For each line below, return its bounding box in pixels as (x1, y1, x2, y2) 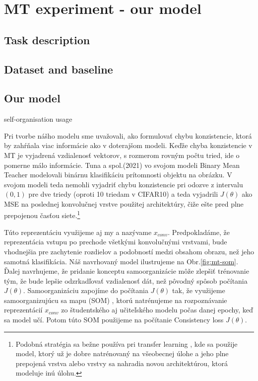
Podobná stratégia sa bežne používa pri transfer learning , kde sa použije (15, 338, 238, 349)
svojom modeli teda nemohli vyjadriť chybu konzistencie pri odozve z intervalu (4, 179, 243, 189)
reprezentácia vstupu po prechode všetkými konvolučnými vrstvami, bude (4, 236, 227, 247)
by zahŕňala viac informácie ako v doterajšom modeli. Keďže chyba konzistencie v (4, 140, 253, 151)
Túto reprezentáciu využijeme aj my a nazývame (4, 227, 152, 237)
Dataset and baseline (4, 61, 113, 76)
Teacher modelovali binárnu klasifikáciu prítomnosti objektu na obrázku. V (4, 169, 232, 180)
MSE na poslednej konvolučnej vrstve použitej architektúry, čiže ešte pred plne (4, 198, 244, 209)
